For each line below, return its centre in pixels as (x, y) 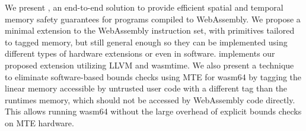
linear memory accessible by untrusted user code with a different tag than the (146, 88)
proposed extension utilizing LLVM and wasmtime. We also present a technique (149, 65)
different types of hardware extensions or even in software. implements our (140, 53)
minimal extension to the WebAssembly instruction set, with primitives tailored (150, 30)
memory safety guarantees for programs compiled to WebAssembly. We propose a (153, 19)
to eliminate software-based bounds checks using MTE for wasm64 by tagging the (153, 76)
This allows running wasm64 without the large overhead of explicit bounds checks (153, 111)
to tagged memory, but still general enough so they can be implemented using (146, 42)
